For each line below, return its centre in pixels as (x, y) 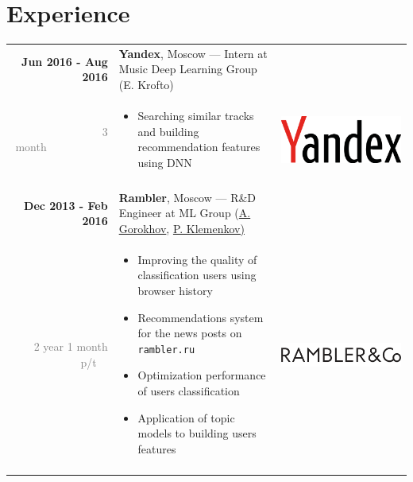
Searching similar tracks (196, 115)
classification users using (197, 275)
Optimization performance (202, 375)
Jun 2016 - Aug (65, 61)
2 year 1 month (71, 346)
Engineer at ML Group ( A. (185, 213)
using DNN (165, 162)
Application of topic (186, 417)
